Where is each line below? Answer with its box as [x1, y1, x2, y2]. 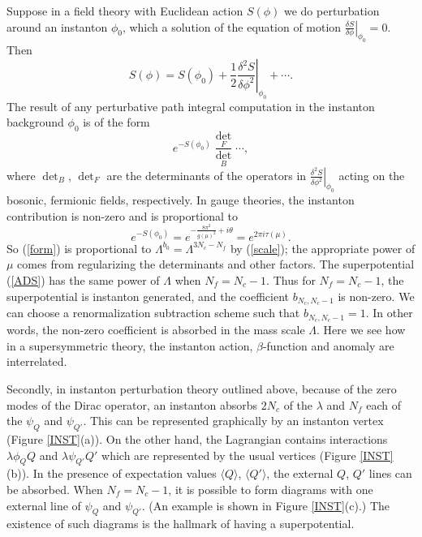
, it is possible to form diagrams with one [168, 481, 373, 498]
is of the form [83, 114, 150, 131]
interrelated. [6, 353, 67, 370]
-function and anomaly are [262, 337, 394, 354]
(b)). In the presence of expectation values [6, 465, 217, 482]
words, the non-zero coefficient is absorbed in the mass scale [6, 321, 305, 338]
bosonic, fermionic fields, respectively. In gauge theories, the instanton [6, 191, 355, 208]
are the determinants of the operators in [106, 166, 307, 183]
